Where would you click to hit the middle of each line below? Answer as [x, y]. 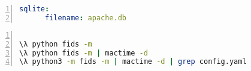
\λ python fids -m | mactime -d [84, 53]
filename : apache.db [85, 18]
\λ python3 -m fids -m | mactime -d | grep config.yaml [133, 62]
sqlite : [34, 9]
